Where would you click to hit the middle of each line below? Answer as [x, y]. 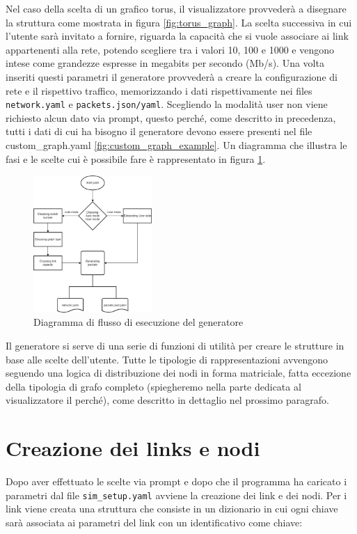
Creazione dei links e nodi [133, 448]
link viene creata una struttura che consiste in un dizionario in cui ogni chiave [172, 509]
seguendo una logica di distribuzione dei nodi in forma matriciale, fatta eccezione [178, 373]
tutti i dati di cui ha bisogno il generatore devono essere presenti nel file [159, 131]
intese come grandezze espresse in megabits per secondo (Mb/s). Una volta [165, 63]
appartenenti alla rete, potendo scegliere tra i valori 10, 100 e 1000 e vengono [170, 49]
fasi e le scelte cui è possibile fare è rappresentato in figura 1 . [136, 158]
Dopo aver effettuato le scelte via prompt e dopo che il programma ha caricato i [176, 481]
